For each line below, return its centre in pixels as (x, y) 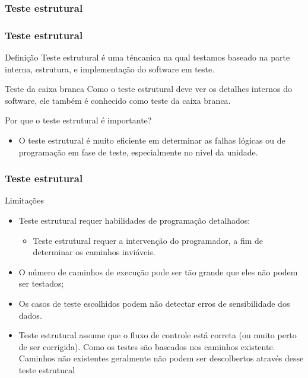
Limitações (24, 200)
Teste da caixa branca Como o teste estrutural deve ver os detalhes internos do (148, 89)
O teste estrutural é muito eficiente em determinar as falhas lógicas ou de (152, 140)
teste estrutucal (47, 369)
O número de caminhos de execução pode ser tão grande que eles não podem (158, 271)
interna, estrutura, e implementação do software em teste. (110, 69)
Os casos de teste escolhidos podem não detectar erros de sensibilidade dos (154, 303)
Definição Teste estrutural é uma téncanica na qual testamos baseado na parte (147, 57)
